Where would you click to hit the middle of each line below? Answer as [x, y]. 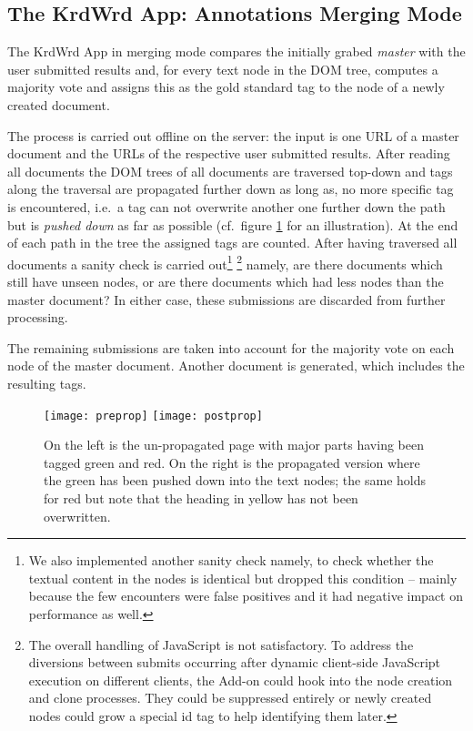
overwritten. [77, 516]
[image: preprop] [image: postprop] [153, 416]
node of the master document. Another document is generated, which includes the [236, 365]
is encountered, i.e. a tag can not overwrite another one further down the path [226, 206]
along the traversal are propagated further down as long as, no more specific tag [231, 189]
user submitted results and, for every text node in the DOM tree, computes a [223, 69]
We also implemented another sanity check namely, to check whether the [231, 560]
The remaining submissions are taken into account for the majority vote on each [231, 347]
